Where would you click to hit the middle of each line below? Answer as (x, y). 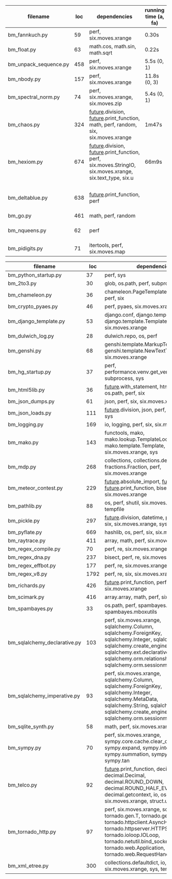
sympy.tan (117, 760)
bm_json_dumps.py (31, 401)
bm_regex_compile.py (34, 549)
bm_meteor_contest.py (35, 488)
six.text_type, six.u (112, 178)
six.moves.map (107, 252)
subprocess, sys (124, 378)
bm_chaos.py (24, 124)
